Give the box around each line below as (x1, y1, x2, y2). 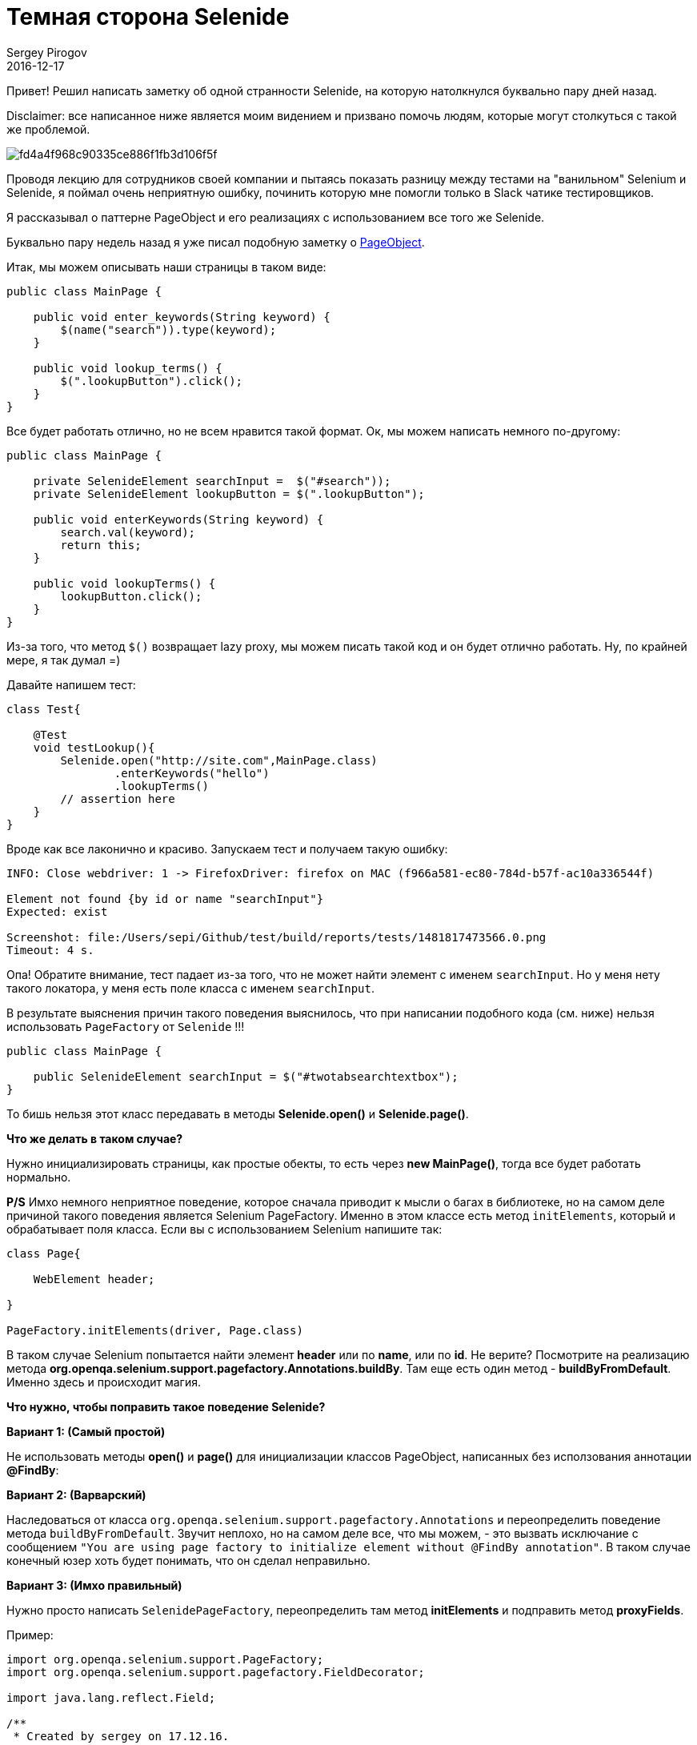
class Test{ (6, 702, 81, 716)
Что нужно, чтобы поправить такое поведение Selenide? (6, 1399, 326, 1414)
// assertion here (60, 792, 175, 805)
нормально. (6, 1169, 71, 1184)
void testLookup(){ (33, 740, 155, 754)
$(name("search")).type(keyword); (60, 323, 277, 336)
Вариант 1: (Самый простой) (6, 1424, 166, 1438)
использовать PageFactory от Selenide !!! (6, 1019, 245, 1033)
